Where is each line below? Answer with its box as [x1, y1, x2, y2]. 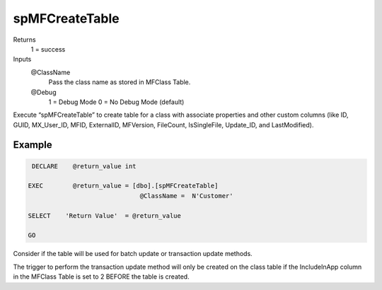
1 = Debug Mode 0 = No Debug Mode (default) [48, 98, 185, 106]
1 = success [30, 45, 66, 53]
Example [13, 139, 52, 151]
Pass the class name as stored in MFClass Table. [48, 78, 191, 86]
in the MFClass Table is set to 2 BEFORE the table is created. [13, 272, 190, 281]
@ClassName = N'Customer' [139, 192, 233, 199]
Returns [13, 35, 36, 44]
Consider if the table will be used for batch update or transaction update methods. [13, 250, 253, 258]
